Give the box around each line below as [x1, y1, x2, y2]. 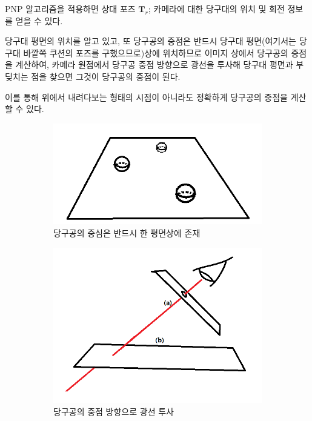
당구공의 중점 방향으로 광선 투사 [53, 405, 174, 417]
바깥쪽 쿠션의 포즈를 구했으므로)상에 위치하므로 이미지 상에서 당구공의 [23, 46, 288, 59]
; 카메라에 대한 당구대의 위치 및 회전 [148, 2, 285, 15]
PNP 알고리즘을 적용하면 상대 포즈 [5, 2, 136, 15]
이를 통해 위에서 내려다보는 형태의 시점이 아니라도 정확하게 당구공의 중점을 [5, 90, 288, 103]
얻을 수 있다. [15, 14, 63, 27]
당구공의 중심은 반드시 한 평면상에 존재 [53, 226, 201, 239]
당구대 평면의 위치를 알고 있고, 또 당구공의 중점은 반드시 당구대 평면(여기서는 [5, 35, 296, 47]
